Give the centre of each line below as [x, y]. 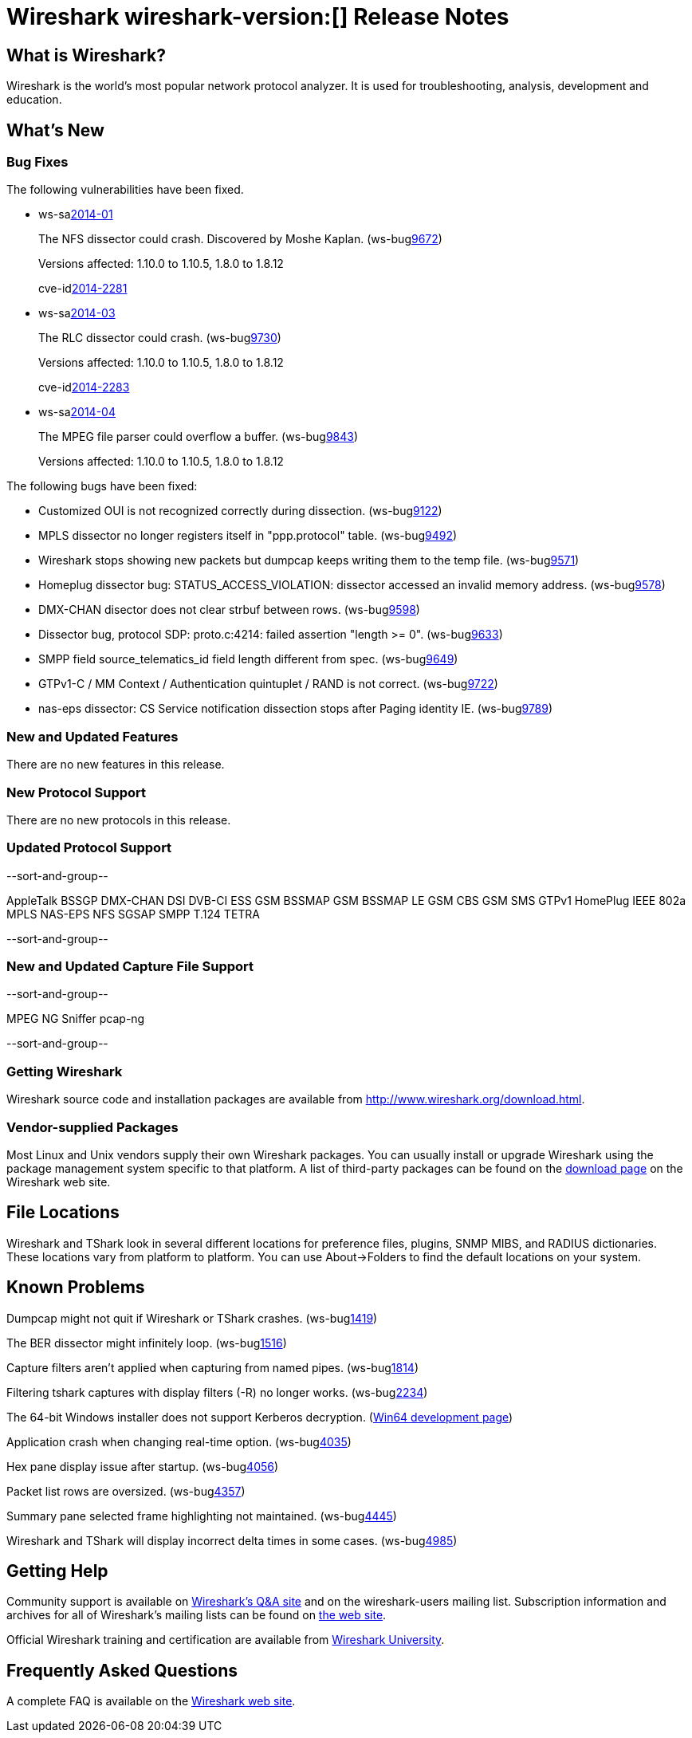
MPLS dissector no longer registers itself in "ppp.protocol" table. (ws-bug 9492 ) [248, 536]
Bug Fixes [37, 162]
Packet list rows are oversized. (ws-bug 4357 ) [126, 1491]
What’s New [55, 130]
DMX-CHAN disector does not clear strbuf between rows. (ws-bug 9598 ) [229, 610]
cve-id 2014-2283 [84, 387]
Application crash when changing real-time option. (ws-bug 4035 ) [179, 1441]
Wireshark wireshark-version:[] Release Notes [258, 17]
